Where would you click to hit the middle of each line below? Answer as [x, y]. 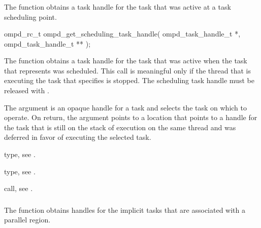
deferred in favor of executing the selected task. [78, 137]
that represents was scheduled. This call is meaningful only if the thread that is [127, 70]
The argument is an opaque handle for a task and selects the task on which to [125, 107]
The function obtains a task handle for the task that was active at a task [118, 6]
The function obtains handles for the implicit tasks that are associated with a [125, 210]
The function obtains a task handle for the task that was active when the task [126, 61]
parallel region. [27, 220]
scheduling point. [30, 16]
